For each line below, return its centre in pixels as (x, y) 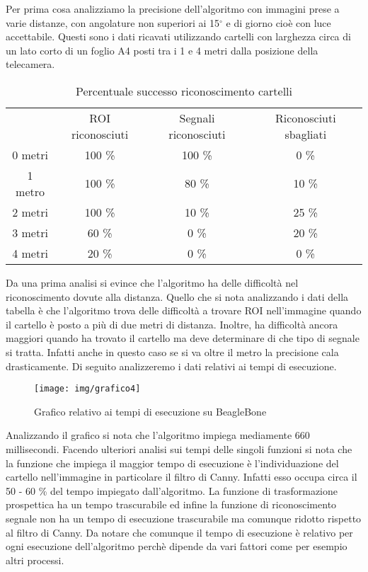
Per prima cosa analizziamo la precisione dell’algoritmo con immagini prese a (173, 8)
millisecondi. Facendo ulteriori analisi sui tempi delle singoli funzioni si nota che (179, 448)
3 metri (30, 232)
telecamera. (30, 64)
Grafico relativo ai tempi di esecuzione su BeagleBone (150, 411)
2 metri (30, 212)
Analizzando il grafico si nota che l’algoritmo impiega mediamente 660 (158, 435)
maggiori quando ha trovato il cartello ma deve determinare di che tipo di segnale (183, 338)
